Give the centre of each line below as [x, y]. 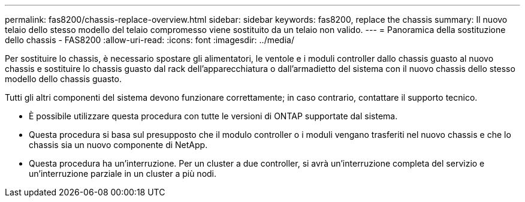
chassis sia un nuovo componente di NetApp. [118, 145]
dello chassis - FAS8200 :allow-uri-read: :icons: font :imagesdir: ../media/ [150, 40]
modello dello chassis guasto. [63, 79]
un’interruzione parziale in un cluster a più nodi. [123, 174]
